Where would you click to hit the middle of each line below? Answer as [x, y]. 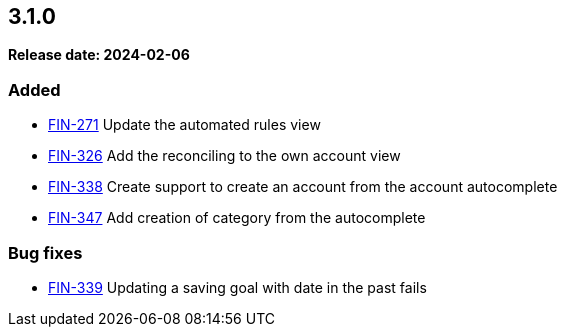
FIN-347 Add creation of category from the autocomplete [237, 218]
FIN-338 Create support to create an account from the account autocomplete [303, 187]
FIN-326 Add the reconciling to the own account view [224, 156]
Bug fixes [45, 252]
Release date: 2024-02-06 [99, 55]
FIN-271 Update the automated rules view [184, 125]
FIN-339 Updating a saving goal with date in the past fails [237, 287]
